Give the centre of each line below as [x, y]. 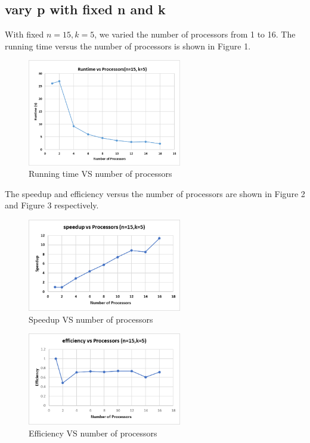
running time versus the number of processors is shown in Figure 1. [128, 46]
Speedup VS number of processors [91, 319]
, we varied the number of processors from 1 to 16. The [195, 34]
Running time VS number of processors [100, 174]
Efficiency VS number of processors [93, 433]
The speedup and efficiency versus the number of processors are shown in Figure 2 [155, 193]
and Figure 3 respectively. [52, 205]
